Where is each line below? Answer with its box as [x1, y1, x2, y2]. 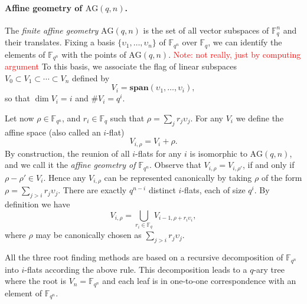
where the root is [5, 275, 66, 287]
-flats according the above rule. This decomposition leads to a [24, 263, 247, 275]
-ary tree [253, 263, 285, 275]
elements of [5, 48, 45, 60]
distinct [148, 184, 176, 196]
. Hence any [43, 171, 86, 183]
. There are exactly [58, 184, 127, 196]
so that [5, 92, 30, 104]
